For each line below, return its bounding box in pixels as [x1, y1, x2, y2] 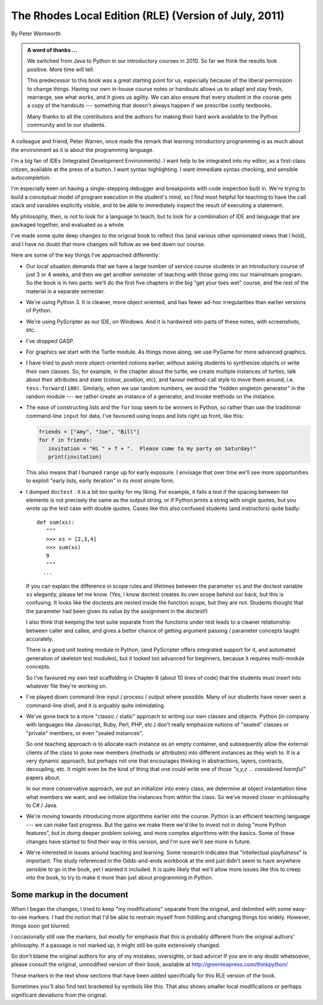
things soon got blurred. [11, 922, 71, 929]
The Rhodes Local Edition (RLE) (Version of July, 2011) [11, 9, 285, 22]
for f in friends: [38, 437, 93, 444]
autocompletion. [11, 174, 51, 181]
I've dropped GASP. [26, 337, 75, 344]
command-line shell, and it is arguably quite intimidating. [26, 702, 166, 709]
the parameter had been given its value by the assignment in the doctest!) [26, 608, 208, 615]
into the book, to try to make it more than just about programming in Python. [26, 874, 214, 881]
